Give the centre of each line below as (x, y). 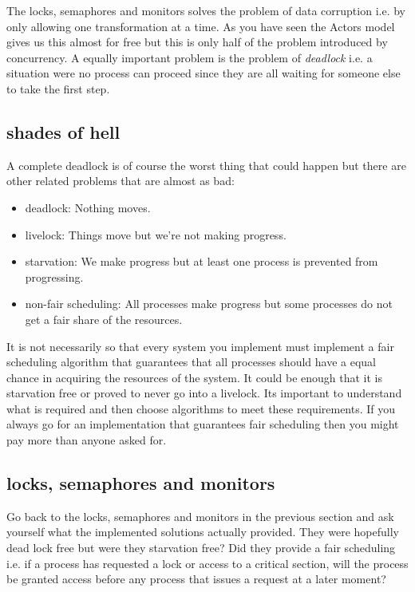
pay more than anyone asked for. (87, 440)
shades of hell (63, 131)
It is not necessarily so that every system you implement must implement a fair (200, 346)
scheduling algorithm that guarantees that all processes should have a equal (191, 362)
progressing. (54, 276)
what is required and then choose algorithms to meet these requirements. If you (201, 408)
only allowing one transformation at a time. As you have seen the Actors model (201, 26)
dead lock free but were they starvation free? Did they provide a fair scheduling (201, 548)
